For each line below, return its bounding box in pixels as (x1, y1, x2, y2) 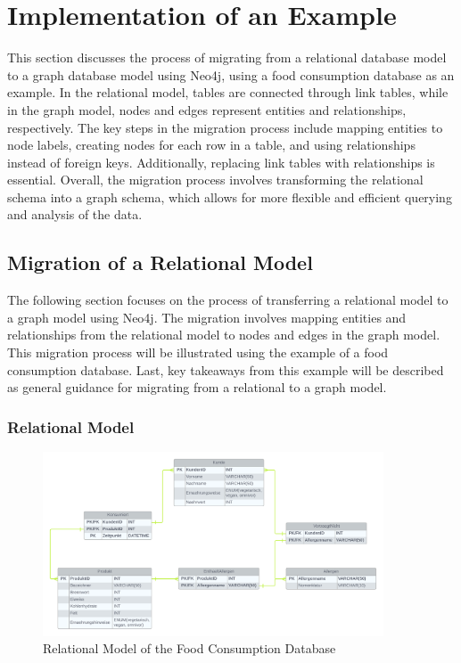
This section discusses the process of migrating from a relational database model (7, 48, 447, 67)
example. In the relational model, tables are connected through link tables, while (7, 83, 449, 102)
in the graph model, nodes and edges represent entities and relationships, (7, 100, 407, 119)
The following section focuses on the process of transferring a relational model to (7, 291, 449, 309)
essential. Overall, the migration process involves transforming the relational (7, 170, 424, 189)
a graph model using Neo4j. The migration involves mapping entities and (7, 307, 407, 326)
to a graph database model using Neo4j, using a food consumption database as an (7, 65, 455, 84)
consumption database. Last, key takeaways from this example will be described (7, 360, 444, 379)
